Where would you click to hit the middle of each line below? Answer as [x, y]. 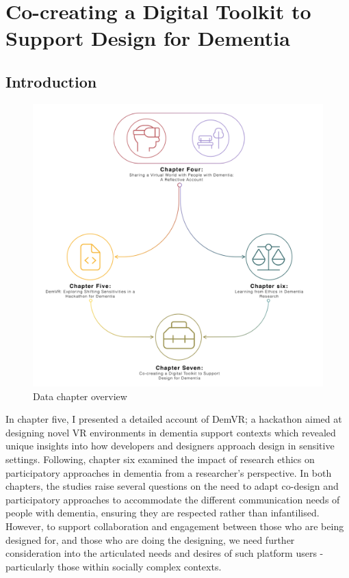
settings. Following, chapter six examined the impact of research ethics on [160, 459]
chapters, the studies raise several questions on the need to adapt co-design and [172, 486]
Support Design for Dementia [148, 38]
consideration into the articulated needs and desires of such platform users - [165, 553]
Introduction [51, 81]
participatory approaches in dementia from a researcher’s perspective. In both [169, 472]
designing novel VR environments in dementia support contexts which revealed [171, 432]
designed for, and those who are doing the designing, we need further [150, 539]
